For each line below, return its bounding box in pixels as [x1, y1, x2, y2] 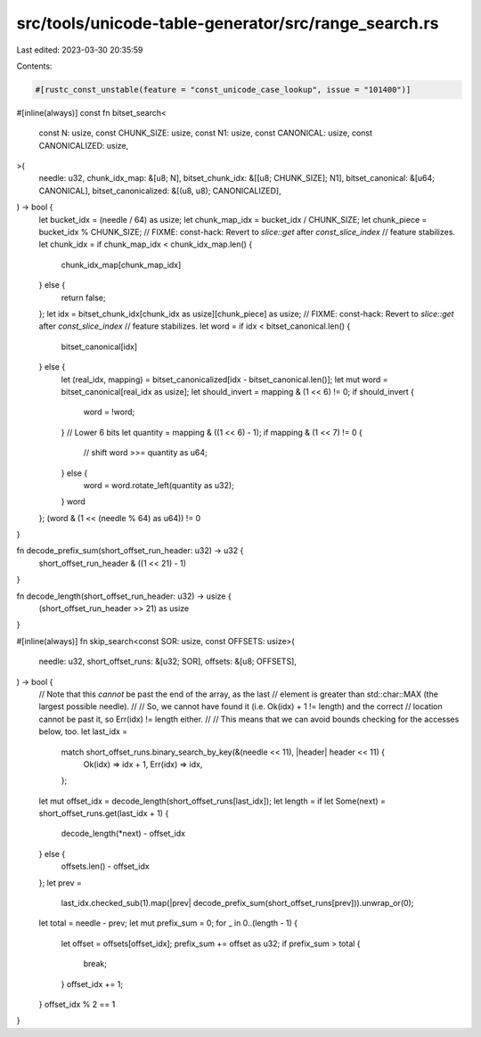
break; [83, 959, 107, 969]
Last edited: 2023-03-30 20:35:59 [16, 45, 143, 55]
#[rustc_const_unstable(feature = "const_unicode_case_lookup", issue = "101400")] [35, 85, 412, 94]
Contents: [16, 61, 53, 71]
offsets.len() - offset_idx [61, 861, 151, 872]
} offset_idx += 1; [61, 978, 124, 989]
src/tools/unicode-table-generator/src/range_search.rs [16, 13, 439, 33]
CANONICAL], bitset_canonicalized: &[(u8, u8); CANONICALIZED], [38, 185, 281, 196]
